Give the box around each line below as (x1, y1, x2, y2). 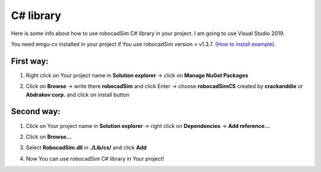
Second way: (11, 107, 61, 117)
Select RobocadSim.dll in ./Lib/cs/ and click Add (26, 144, 147, 151)
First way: (11, 56, 49, 66)
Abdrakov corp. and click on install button (26, 91, 130, 98)
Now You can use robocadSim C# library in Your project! (26, 155, 165, 162)
